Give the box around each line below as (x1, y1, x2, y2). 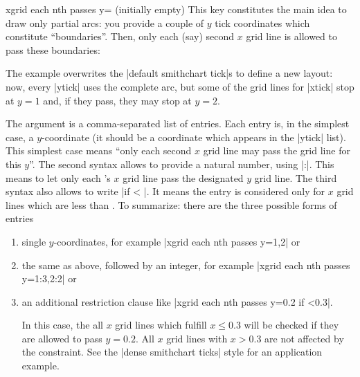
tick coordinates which (215, 15, 310, 30)
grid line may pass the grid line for (203, 143, 350, 158)
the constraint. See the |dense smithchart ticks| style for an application (21, 344, 323, 359)
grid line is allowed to (246, 29, 338, 44)
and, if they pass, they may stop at (43, 93, 192, 107)
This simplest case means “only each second (6, 143, 192, 158)
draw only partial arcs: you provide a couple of (6, 15, 204, 30)
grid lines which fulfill (115, 318, 207, 332)
